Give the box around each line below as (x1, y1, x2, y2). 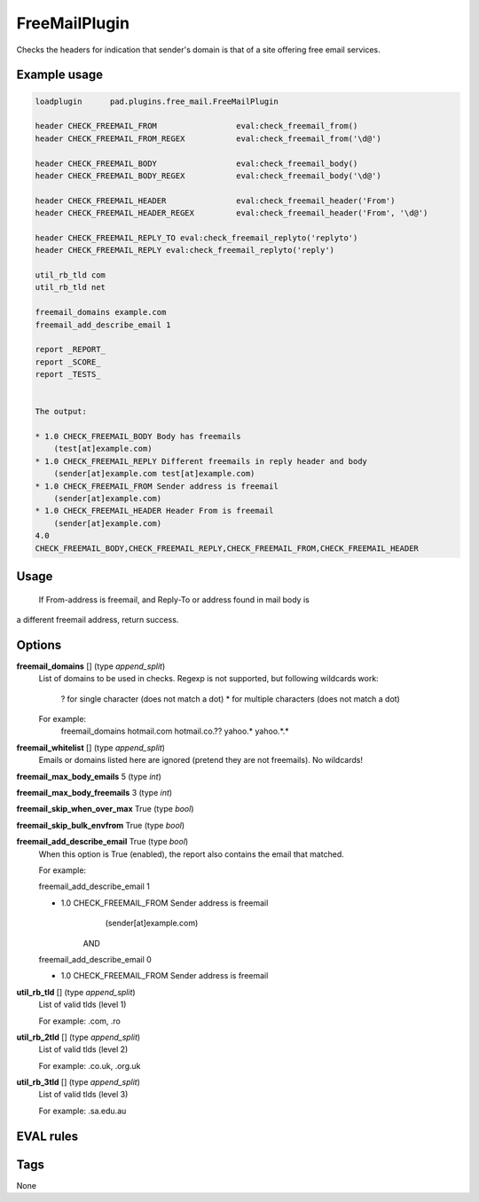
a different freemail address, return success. (16, 615, 179, 625)
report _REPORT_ (35, 344, 106, 355)
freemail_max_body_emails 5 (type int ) (16, 771, 161, 782)
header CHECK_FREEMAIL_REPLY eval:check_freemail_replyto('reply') (35, 245, 335, 255)
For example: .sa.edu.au (38, 1105, 127, 1116)
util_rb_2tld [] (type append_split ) (16, 1032, 141, 1042)
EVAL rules (16, 1128, 79, 1143)
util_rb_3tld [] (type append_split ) (16, 1077, 141, 1088)
